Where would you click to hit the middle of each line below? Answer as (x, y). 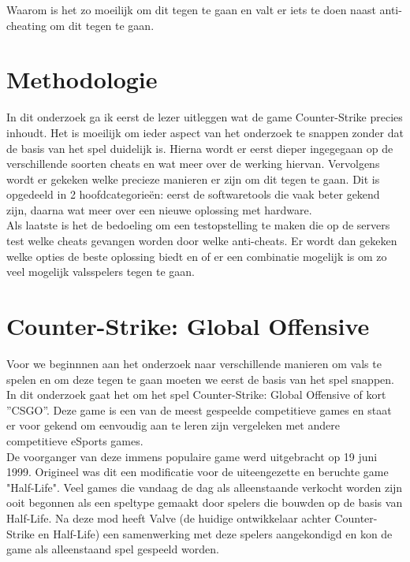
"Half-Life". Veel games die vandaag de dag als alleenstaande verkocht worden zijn (205, 487)
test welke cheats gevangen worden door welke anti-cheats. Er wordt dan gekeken (202, 241)
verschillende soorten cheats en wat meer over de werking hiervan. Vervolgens (193, 164)
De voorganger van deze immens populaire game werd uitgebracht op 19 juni (192, 456)
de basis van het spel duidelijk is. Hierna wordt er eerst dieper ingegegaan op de (200, 148)
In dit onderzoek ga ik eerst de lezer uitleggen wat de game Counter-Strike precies (205, 117)
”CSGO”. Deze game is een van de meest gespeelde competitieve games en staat (199, 409)
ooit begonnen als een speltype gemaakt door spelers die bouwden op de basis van (205, 502)
